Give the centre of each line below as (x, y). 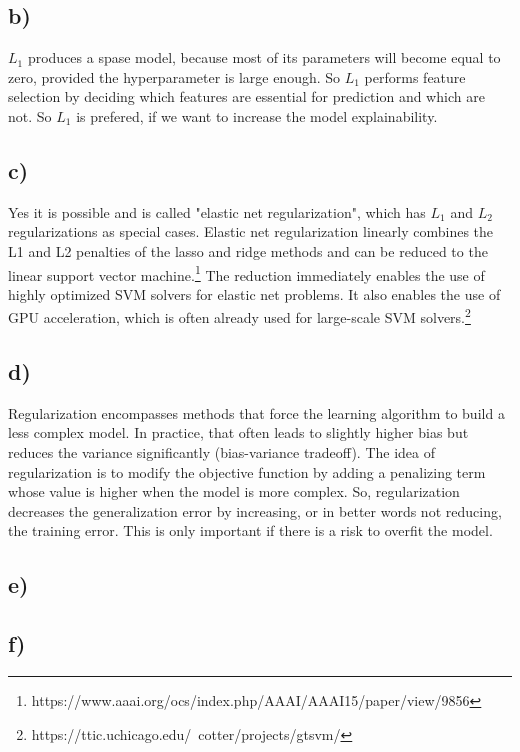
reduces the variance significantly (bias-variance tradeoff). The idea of (221, 452)
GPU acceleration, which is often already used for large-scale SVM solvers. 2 (239, 316)
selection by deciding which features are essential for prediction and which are (246, 96)
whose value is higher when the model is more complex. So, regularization (234, 491)
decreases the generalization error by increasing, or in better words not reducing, (255, 510)
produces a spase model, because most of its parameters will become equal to (264, 57)
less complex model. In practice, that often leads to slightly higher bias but (238, 432)
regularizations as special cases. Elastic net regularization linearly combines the (251, 231)
